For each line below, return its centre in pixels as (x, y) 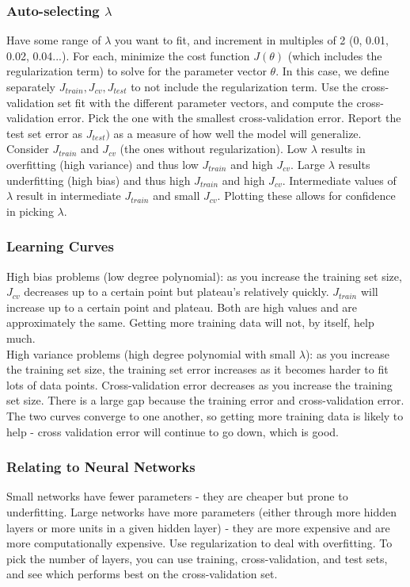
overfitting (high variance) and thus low (102, 164)
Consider (28, 149)
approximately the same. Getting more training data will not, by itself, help (190, 322)
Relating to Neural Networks (101, 467)
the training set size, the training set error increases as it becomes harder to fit (197, 369)
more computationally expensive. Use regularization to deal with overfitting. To (199, 543)
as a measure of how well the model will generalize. (237, 133)
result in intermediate (68, 196)
